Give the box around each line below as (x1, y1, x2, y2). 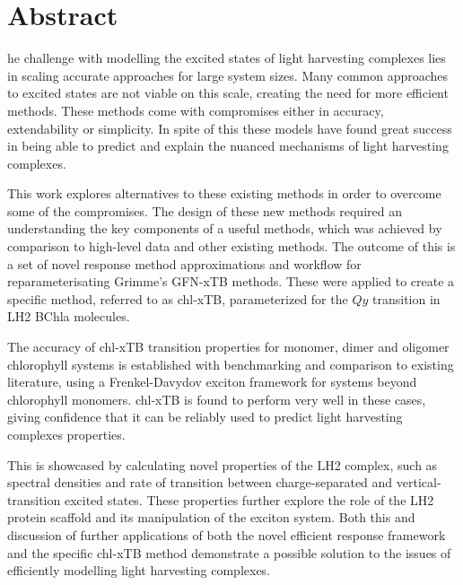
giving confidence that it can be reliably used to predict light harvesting (7, 407, 403, 426)
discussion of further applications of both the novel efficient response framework (7, 525, 446, 544)
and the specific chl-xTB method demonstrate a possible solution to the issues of (7, 543, 451, 562)
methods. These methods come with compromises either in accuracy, (7, 100, 384, 119)
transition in (372, 289, 441, 308)
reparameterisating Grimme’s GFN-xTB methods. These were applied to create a (7, 272, 455, 291)
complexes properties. (7, 425, 126, 443)
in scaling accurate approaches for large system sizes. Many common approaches (7, 65, 449, 84)
